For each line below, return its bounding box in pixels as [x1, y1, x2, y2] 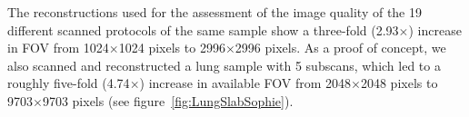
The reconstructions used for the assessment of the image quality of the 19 [7, 3, 422, 21]
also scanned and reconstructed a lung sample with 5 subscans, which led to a [7, 55, 441, 74]
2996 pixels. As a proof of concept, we [234, 38, 446, 57]
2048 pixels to [360, 73, 438, 93]
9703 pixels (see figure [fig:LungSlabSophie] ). [42, 91, 294, 110]
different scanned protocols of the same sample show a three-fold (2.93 [7, 20, 399, 39]
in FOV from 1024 [7, 38, 109, 57]
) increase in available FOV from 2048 [139, 73, 352, 93]
